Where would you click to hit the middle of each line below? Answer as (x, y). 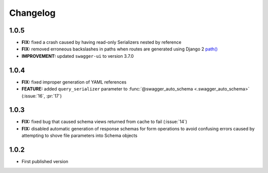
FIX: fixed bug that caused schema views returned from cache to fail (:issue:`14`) (104, 122)
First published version (45, 162)
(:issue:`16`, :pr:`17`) (42, 96)
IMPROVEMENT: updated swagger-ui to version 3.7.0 (78, 56)
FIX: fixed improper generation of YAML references (74, 82)
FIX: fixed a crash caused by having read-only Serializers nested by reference (101, 43)
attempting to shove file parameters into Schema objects (79, 135)
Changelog (32, 13)
